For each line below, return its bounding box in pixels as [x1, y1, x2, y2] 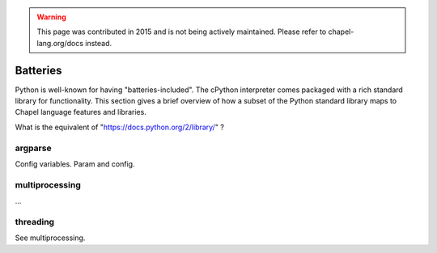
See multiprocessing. [15, 233, 86, 242]
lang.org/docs [36, 38, 84, 48]
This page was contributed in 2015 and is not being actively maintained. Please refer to [36, 27, 327, 36]
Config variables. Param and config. [15, 159, 135, 169]
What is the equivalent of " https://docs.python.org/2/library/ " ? [15, 122, 224, 132]
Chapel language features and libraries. [15, 108, 147, 117]
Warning [36, 12, 66, 22]
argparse [15, 142, 52, 154]
